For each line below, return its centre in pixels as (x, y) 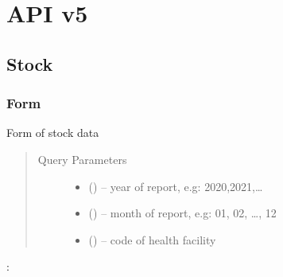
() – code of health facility (152, 239)
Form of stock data (53, 133)
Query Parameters (82, 159)
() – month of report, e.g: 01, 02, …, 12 (182, 213)
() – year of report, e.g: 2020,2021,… (176, 186)
